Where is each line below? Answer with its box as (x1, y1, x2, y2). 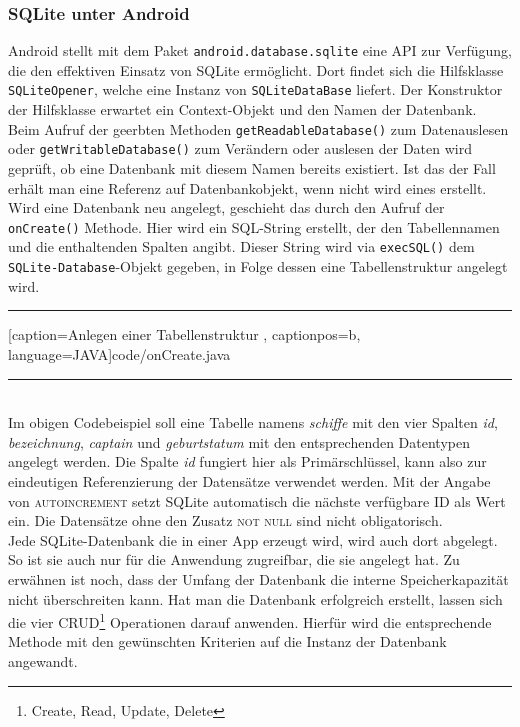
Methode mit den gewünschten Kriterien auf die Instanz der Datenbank (8, 631, 447, 652)
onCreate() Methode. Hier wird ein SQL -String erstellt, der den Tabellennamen (8, 216, 500, 237)
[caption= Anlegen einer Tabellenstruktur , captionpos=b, (8, 324, 361, 345)
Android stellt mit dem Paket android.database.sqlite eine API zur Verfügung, (8, 40, 512, 61)
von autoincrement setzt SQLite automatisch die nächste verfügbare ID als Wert (8, 490, 506, 511)
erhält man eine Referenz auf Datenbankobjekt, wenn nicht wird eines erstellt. (8, 177, 487, 198)
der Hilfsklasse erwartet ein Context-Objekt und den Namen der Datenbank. (8, 99, 477, 120)
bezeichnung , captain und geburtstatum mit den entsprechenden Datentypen (8, 431, 470, 452)
